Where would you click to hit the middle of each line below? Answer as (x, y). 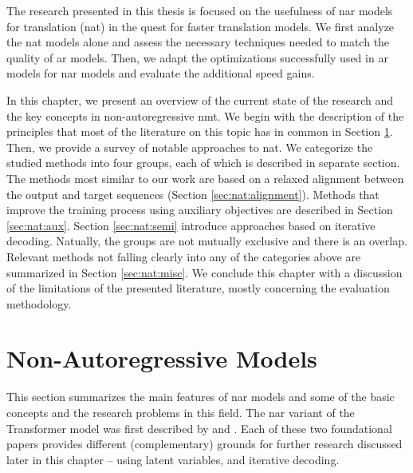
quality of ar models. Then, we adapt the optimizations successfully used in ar (197, 57)
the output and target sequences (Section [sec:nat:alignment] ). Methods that (193, 194)
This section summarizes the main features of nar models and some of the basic (201, 397)
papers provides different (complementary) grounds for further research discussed (205, 444)
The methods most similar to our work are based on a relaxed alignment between (205, 178)
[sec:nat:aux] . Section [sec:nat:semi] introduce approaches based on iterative (191, 225)
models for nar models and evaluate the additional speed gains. (161, 73)
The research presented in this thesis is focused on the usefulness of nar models (200, 10)
